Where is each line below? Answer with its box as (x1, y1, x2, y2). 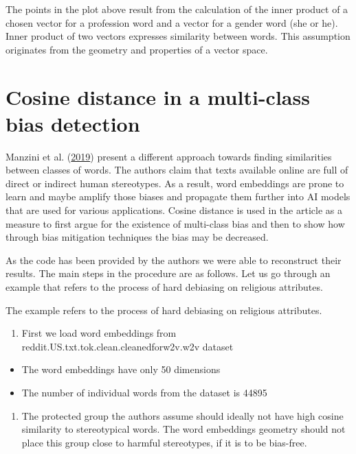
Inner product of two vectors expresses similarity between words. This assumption (5, 29, 351, 43)
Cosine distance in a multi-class (5, 82, 310, 110)
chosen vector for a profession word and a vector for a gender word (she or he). (5, 15, 338, 29)
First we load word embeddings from (21, 326, 177, 340)
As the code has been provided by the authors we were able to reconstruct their (5, 252, 342, 267)
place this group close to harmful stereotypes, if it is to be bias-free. (21, 435, 307, 449)
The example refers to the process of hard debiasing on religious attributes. (5, 302, 322, 317)
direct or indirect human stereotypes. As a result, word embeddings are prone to (5, 176, 344, 190)
